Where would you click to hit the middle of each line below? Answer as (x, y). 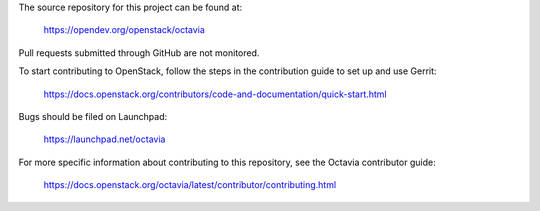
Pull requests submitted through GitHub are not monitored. (139, 52)
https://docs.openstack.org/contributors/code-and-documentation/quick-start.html (215, 94)
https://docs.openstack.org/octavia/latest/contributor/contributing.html (190, 185)
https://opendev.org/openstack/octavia (124, 30)
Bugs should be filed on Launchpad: (93, 116)
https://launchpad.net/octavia (104, 139)
